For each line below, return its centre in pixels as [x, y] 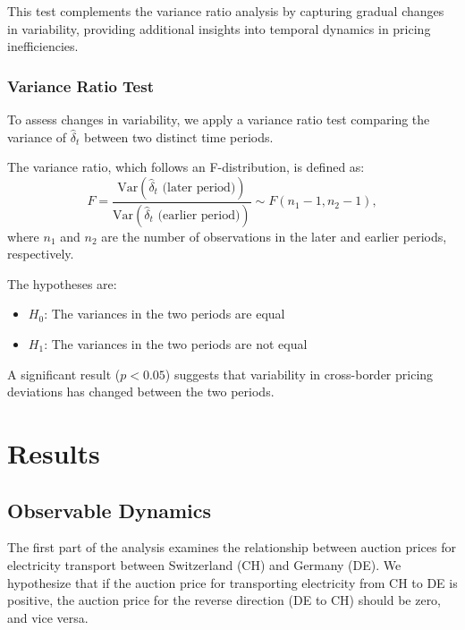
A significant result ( [64, 374]
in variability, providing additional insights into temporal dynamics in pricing [219, 28]
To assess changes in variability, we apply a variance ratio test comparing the [219, 119]
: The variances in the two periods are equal [165, 314]
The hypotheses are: [62, 283]
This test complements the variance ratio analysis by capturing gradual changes [226, 11]
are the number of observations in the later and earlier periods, [274, 236]
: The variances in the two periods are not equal [176, 344]
